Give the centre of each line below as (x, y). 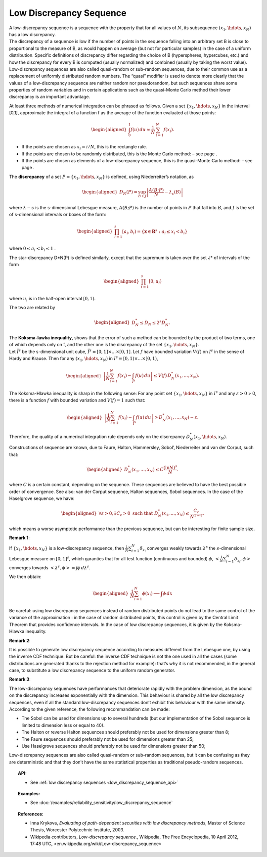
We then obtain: (25, 577)
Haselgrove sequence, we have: (42, 498)
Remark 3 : (20, 679)
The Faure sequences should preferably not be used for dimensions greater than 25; (108, 739)
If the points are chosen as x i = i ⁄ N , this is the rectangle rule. (84, 147)
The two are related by (32, 308)
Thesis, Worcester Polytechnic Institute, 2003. (77, 830)
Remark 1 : (19, 538)
